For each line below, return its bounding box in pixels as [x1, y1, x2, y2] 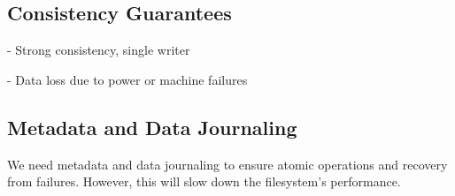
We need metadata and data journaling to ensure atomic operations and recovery [7, 155, 448, 173]
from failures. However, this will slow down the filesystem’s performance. [7, 172, 401, 191]
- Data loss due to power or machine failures [7, 70, 248, 88]
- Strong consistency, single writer [7, 41, 190, 59]
